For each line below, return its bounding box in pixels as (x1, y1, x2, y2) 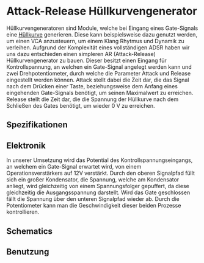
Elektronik (6, 140, 46, 150)
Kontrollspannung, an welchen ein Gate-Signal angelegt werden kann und (6, 63, 192, 71)
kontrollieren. (6, 208, 40, 216)
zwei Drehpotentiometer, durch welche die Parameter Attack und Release (6, 69, 191, 77)
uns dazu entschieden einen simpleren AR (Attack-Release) (6, 50, 156, 57)
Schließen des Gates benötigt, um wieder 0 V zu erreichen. (6, 102, 155, 109)
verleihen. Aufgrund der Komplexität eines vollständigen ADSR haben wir (6, 44, 190, 51)
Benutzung (6, 247, 49, 257)
